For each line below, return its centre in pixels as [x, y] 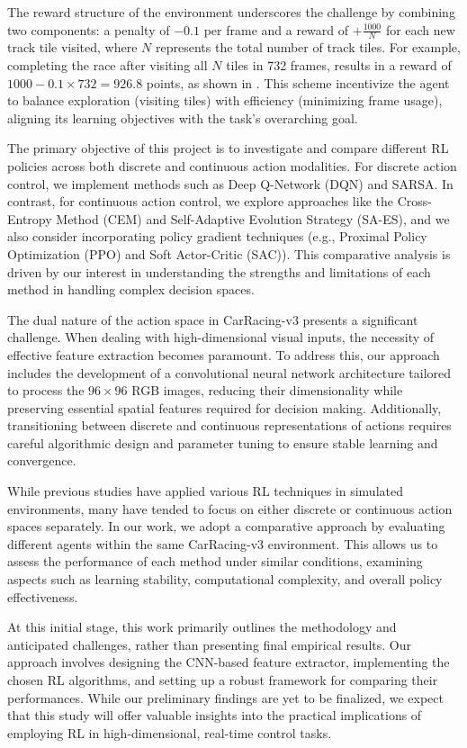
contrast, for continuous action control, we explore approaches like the [200, 201]
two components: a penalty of [89, 29]
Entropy [30, 218]
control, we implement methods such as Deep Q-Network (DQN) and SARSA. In [230, 183]
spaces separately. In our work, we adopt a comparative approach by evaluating [226, 526]
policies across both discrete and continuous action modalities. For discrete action [232, 165]
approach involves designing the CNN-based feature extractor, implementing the [229, 662]
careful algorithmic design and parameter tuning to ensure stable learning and [223, 442]
